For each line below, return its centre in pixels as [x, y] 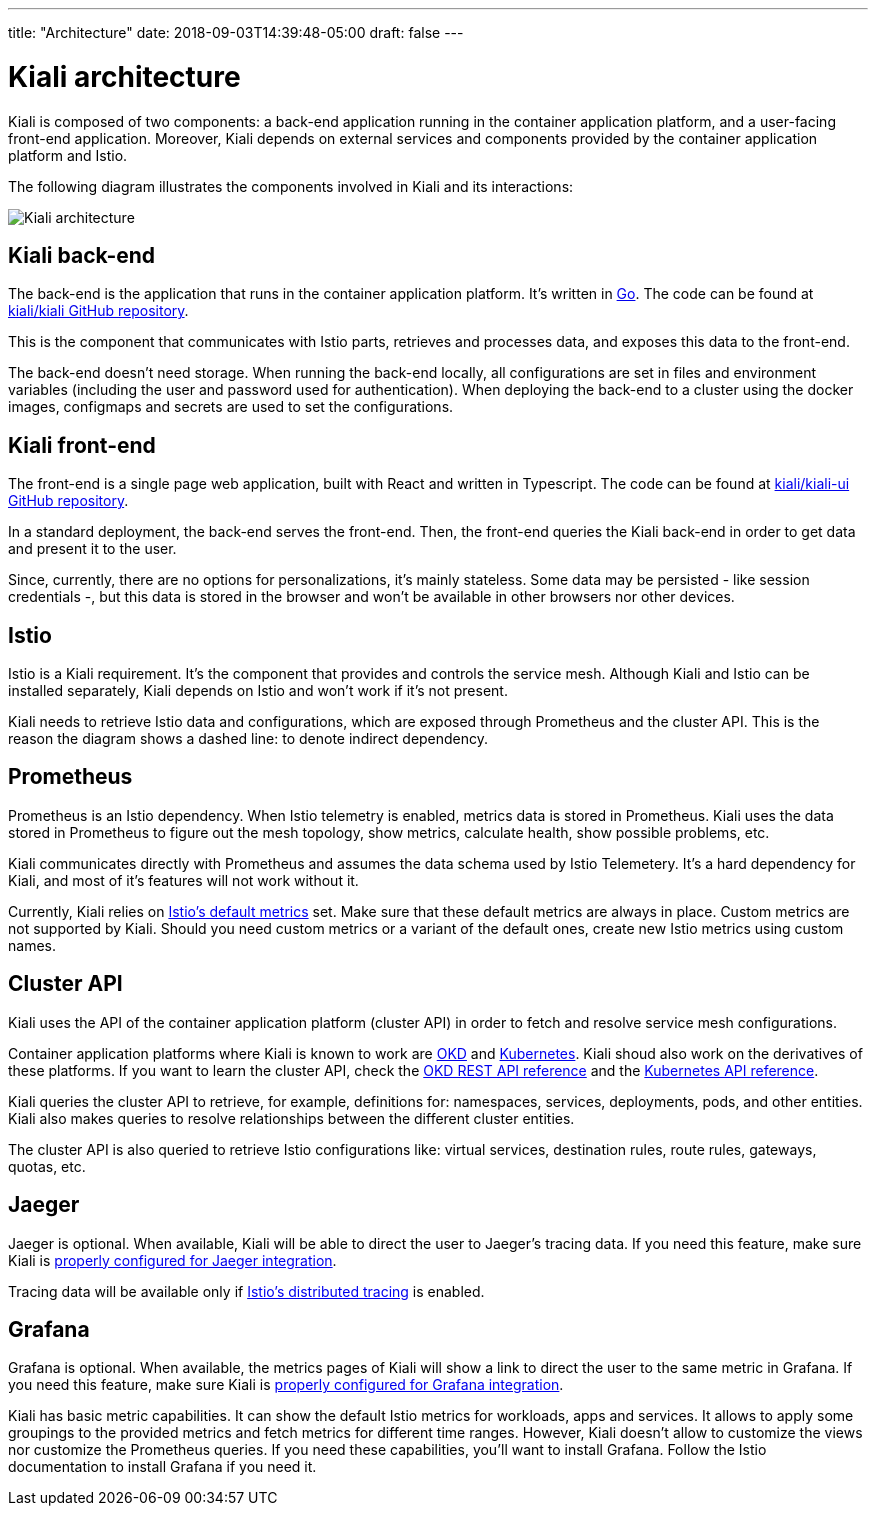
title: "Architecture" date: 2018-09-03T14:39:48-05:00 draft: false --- [236, 32]
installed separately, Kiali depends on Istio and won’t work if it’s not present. [258, 691]
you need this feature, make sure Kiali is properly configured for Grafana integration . [286, 1385]
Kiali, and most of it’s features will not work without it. [183, 880]
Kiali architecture [124, 76]
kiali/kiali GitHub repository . [98, 311]
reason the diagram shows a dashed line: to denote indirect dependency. [248, 739]
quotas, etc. [47, 1166]
